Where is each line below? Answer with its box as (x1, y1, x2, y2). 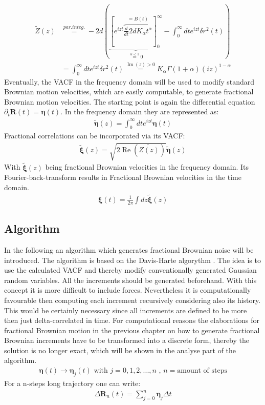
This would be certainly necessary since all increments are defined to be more (4, 305, 247, 315)
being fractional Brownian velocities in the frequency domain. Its (45, 161, 249, 172)
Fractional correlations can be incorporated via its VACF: (4, 130, 185, 141)
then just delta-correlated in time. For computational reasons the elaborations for (4, 315, 259, 326)
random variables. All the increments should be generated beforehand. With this (4, 274, 257, 285)
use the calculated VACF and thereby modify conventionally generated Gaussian (4, 265, 257, 275)
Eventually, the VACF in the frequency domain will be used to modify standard (4, 76, 255, 87)
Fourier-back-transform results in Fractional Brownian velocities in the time (4, 172, 241, 183)
